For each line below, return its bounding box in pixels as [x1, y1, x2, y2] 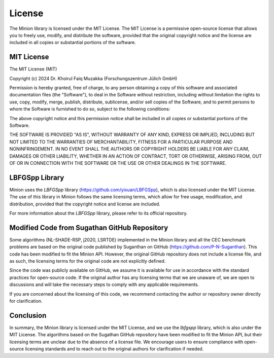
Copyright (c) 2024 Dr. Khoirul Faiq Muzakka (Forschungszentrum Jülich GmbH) [9, 75, 178, 81]
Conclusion [9, 311, 47, 319]
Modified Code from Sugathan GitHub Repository [9, 223, 168, 232]
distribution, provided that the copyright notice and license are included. [9, 201, 161, 207]
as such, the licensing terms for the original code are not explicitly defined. [9, 258, 166, 264]
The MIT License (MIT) [9, 66, 57, 72]
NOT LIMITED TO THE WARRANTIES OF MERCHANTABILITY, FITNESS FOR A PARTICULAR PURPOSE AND [9, 138, 233, 145]
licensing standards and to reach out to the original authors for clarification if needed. [25, 346, 204, 352]
